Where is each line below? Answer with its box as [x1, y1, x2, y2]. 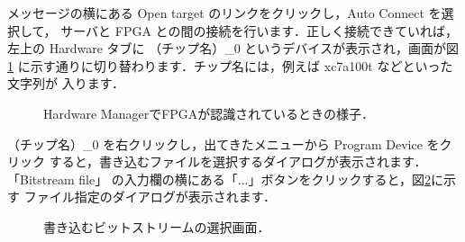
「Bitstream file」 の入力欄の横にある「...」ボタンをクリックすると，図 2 [7, 169, 431, 188]
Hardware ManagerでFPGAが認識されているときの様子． [43, 103, 374, 122]
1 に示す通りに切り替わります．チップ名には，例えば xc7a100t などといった [7, 56, 453, 75]
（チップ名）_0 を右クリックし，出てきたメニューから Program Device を [7, 134, 440, 153]
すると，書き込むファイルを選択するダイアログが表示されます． [49, 152, 427, 171]
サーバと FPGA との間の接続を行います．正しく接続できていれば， [60, 21, 458, 40]
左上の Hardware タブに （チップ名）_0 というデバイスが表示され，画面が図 [7, 39, 459, 58]
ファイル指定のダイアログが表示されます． [23, 187, 277, 206]
